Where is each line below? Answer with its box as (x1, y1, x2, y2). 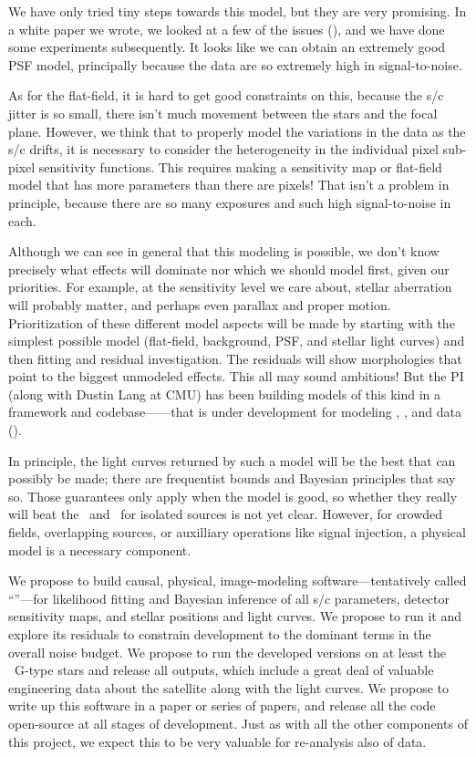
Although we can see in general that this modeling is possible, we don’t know (8, 242, 440, 261)
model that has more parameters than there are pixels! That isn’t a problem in (8, 175, 450, 194)
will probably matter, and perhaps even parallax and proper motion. (8, 295, 391, 314)
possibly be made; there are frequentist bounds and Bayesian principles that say (8, 469, 456, 488)
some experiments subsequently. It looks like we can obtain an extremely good (8, 37, 446, 57)
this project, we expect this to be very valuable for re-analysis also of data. (8, 731, 427, 751)
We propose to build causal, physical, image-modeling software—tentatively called (8, 571, 467, 590)
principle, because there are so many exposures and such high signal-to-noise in (8, 192, 451, 212)
